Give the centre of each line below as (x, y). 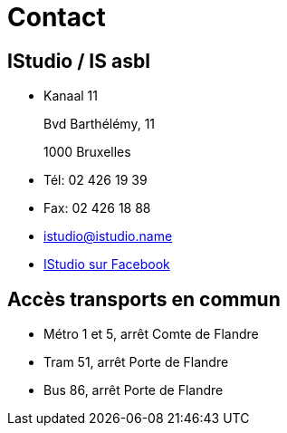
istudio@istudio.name (108, 236)
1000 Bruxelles (87, 152)
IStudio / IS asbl (79, 61)
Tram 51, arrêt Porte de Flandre (136, 362)
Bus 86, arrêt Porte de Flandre (134, 390)
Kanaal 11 (71, 96)
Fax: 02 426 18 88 (97, 208)
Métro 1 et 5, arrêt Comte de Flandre (151, 334)
